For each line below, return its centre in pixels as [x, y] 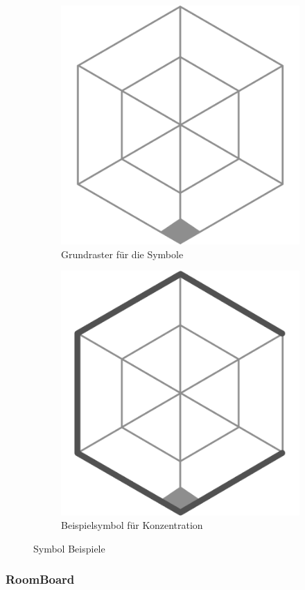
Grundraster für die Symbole [122, 254]
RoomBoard [40, 579]
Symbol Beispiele [69, 548]
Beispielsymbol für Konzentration [132, 525]
